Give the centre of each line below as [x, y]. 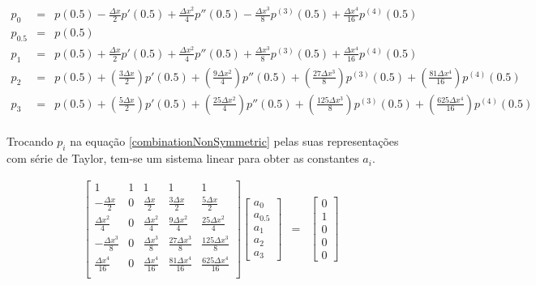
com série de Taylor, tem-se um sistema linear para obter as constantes [183, 158]
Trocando [30, 141]
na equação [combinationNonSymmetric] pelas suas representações [234, 141]
